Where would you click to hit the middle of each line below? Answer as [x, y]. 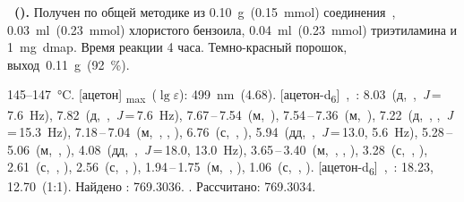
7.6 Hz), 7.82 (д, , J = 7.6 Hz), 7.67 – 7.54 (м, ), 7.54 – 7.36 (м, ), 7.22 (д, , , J [230, 114]
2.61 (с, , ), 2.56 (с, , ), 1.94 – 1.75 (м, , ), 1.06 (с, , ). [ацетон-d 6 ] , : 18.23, [220, 168]
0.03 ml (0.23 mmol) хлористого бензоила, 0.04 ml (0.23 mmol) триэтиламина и [232, 29]
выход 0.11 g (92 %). [69, 64]
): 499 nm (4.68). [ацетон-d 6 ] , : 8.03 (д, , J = [310, 96]
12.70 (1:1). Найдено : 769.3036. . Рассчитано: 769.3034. [162, 186]
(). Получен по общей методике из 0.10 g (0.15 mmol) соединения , [205, 12]
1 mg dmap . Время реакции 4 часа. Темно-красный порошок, [177, 47]
